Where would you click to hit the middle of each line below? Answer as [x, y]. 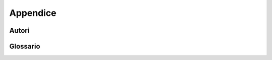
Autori [19, 30]
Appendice [33, 13]
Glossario [25, 46]
